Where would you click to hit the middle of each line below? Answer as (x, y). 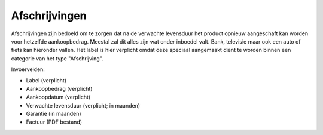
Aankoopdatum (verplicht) (58, 97)
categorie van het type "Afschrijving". (57, 58)
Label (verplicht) (46, 80)
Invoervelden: (28, 69)
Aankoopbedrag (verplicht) (59, 88)
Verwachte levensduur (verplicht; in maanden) (83, 105)
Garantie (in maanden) (54, 114)
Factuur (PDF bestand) (54, 122)
